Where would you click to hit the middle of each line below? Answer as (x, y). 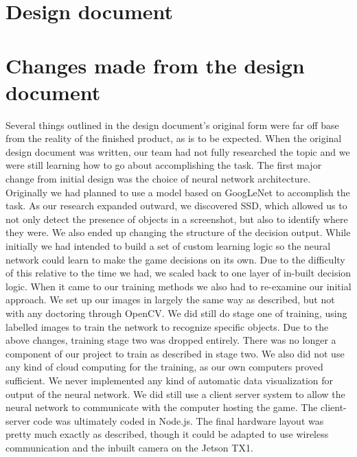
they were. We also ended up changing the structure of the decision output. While (178, 232)
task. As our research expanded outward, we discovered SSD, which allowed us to (176, 206)
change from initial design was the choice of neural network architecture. (158, 179)
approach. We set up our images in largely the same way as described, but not (170, 300)
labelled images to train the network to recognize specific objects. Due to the (167, 326)
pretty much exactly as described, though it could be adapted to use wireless (167, 434)
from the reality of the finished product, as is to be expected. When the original (174, 138)
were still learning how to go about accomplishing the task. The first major (164, 165)
